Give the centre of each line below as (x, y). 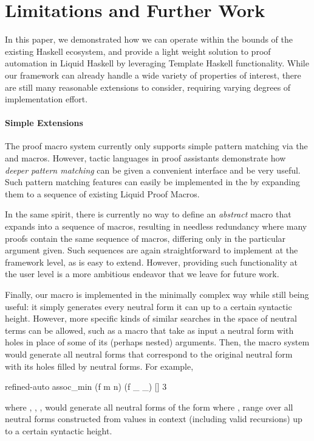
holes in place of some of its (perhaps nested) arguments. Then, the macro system (157, 342)
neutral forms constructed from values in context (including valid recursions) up (154, 419)
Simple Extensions (44, 123)
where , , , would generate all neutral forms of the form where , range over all (149, 407)
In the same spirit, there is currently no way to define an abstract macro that (148, 214)
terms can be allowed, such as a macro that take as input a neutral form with (149, 330)
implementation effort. (46, 99)
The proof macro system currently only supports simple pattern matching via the (156, 146)
